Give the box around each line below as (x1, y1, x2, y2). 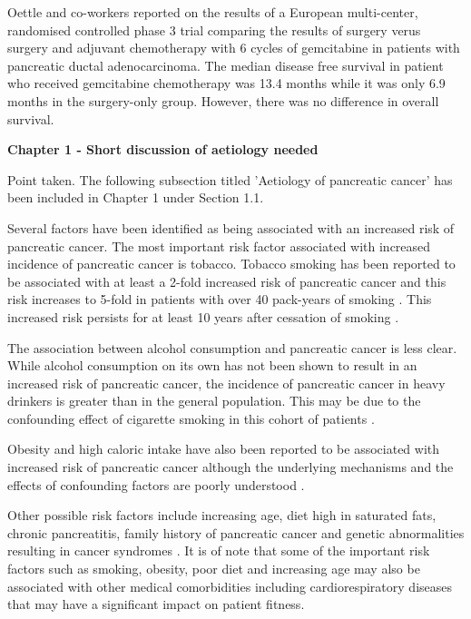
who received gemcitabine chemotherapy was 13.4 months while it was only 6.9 (7, 74, 446, 93)
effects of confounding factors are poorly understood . (7, 475, 305, 494)
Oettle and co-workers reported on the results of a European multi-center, (7, 3, 418, 21)
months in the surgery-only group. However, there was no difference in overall (7, 91, 439, 110)
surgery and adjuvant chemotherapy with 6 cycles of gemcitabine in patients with (7, 38, 460, 57)
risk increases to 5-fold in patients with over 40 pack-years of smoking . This (7, 290, 432, 309)
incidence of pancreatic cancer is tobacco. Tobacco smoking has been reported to (7, 254, 456, 273)
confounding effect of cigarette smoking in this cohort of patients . (7, 408, 375, 427)
